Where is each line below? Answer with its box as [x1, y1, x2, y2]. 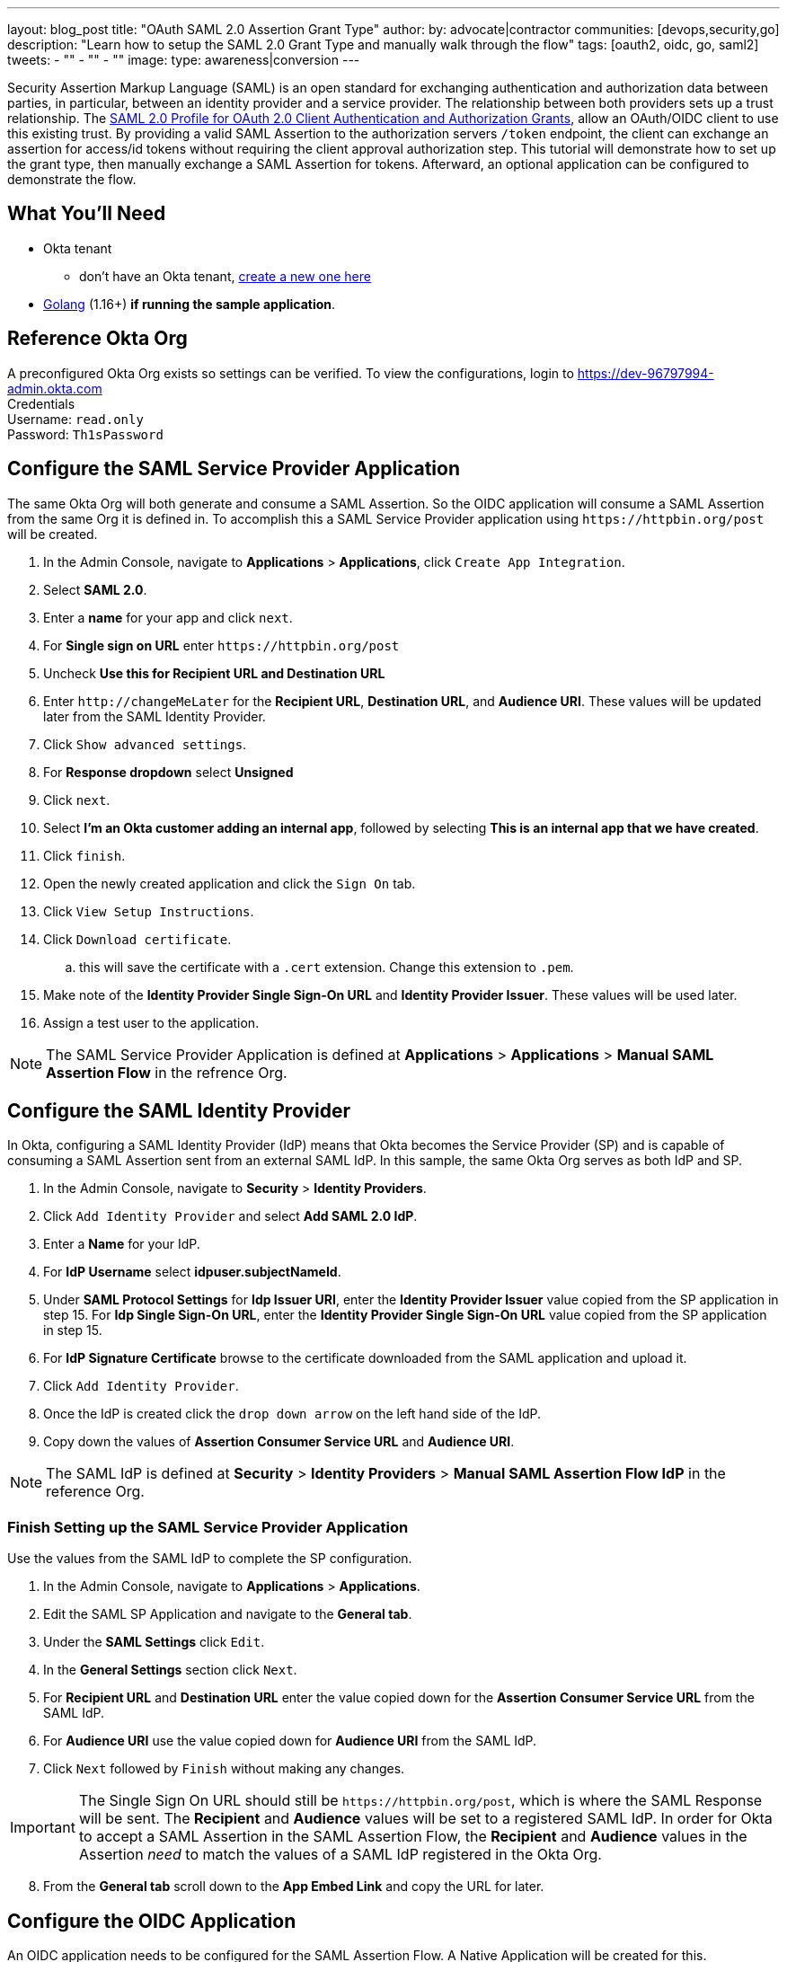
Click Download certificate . [43, 931, 232, 947]
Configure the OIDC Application [7, 1909, 296, 1932]
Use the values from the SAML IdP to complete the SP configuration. [7, 1551, 412, 1567]
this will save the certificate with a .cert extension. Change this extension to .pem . [79, 959, 574, 975]
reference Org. [46, 1482, 145, 1501]
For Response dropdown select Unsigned [43, 764, 294, 780]
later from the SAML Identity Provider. [43, 708, 266, 724]
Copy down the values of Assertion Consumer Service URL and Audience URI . [43, 1434, 515, 1450]
